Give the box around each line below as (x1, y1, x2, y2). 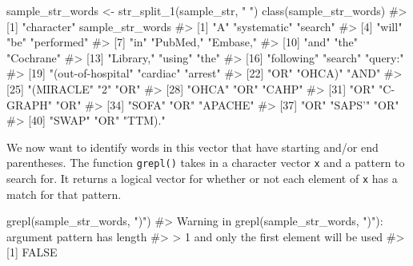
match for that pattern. (6, 185, 122, 202)
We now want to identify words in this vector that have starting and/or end (6, 138, 379, 155)
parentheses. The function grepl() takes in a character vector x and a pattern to (6, 154, 405, 171)
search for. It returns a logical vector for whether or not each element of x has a (6, 170, 398, 186)
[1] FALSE (6, 244, 58, 260)
